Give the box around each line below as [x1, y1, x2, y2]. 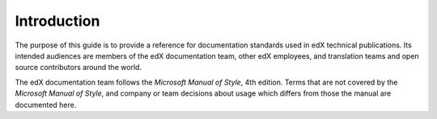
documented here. [15, 100, 77, 109]
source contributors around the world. [15, 63, 142, 72]
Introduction [15, 12, 100, 30]
